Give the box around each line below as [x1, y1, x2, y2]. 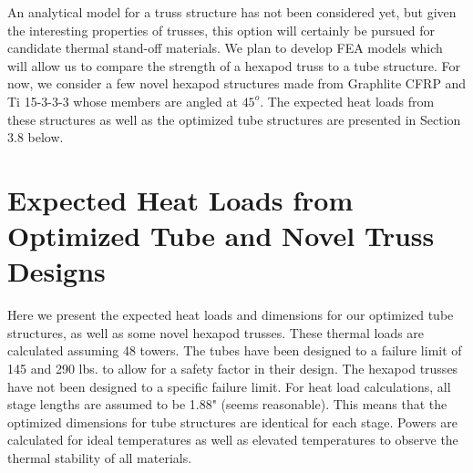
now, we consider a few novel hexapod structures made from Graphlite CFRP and [7, 74, 467, 93]
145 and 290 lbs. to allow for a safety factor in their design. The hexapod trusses [7, 359, 458, 378]
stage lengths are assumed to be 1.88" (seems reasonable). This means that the [7, 395, 447, 414]
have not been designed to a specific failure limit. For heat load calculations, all [7, 376, 451, 396]
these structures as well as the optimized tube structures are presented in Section [7, 109, 461, 129]
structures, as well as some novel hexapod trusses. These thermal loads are [7, 323, 425, 342]
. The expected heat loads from [260, 91, 435, 110]
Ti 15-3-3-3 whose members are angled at [7, 91, 238, 110]
